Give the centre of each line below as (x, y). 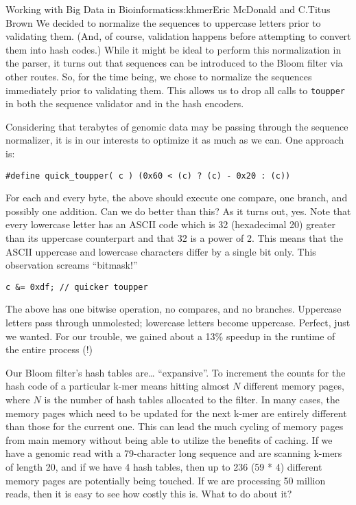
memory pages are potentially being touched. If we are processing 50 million (166, 480)
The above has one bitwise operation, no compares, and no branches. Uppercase (174, 309)
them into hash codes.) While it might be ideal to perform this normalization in (174, 49)
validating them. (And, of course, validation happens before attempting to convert (178, 36)
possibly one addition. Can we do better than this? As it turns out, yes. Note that (178, 211)
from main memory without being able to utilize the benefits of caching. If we (169, 439)
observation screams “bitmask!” (72, 265)
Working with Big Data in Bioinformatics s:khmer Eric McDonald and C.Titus (168, 9)
